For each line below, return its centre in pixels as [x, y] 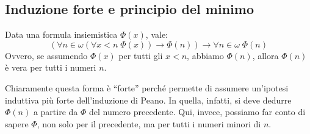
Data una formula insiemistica [61, 34]
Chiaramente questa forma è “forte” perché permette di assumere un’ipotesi [147, 87]
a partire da [56, 112]
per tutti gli [141, 55]
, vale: [157, 34]
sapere [17, 123]
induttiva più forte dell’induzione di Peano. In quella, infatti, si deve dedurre [148, 100]
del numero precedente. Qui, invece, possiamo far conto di [197, 112]
